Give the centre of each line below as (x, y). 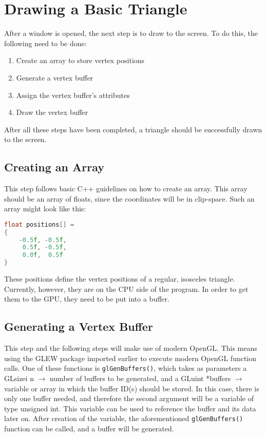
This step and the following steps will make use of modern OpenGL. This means (131, 348)
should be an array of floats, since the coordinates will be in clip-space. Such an (129, 198)
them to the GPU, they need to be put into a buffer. (87, 299)
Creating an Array (54, 167)
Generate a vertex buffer (55, 77)
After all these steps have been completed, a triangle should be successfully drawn (133, 129)
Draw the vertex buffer (52, 112)
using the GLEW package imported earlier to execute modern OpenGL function (130, 358)
